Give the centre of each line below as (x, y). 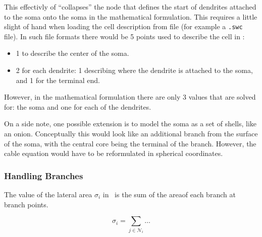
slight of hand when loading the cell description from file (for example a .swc (123, 26)
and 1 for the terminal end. (58, 80)
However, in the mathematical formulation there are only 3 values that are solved (130, 97)
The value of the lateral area (48, 194)
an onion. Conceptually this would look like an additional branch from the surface (131, 133)
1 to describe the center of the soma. (72, 53)
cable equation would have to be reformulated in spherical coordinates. (114, 153)
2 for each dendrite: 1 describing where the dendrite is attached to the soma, (134, 70)
